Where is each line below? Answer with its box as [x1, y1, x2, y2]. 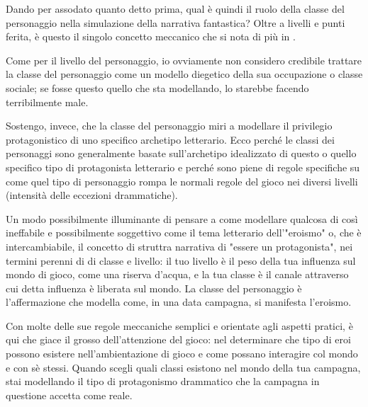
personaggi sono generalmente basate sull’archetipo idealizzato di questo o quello [6, 146, 357, 161]
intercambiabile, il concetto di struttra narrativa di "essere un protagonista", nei [6, 239, 353, 253]
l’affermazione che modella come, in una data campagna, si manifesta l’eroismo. [6, 294, 352, 309]
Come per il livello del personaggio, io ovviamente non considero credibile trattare [6, 52, 362, 67]
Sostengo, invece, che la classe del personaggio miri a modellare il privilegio [6, 118, 333, 133]
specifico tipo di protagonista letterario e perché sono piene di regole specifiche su [6, 159, 360, 174]
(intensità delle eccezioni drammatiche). [6, 188, 178, 202]
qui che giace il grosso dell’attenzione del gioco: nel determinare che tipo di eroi [6, 332, 351, 347]
